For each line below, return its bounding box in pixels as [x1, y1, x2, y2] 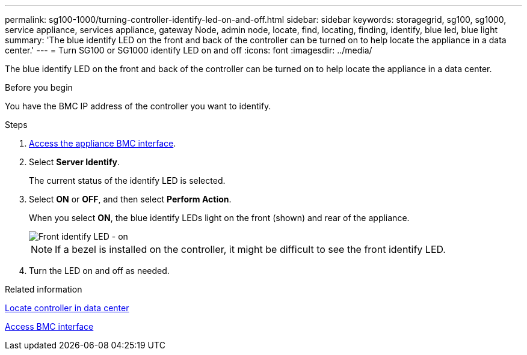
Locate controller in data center [5, 303, 129, 313]
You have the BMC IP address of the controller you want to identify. [5, 101, 271, 111]
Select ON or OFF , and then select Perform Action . [29, 194, 232, 204]
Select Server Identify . [29, 157, 120, 167]
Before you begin [5, 82, 73, 93]
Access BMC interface [5, 321, 94, 332]
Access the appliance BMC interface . [29, 138, 176, 148]
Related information [5, 284, 82, 294]
